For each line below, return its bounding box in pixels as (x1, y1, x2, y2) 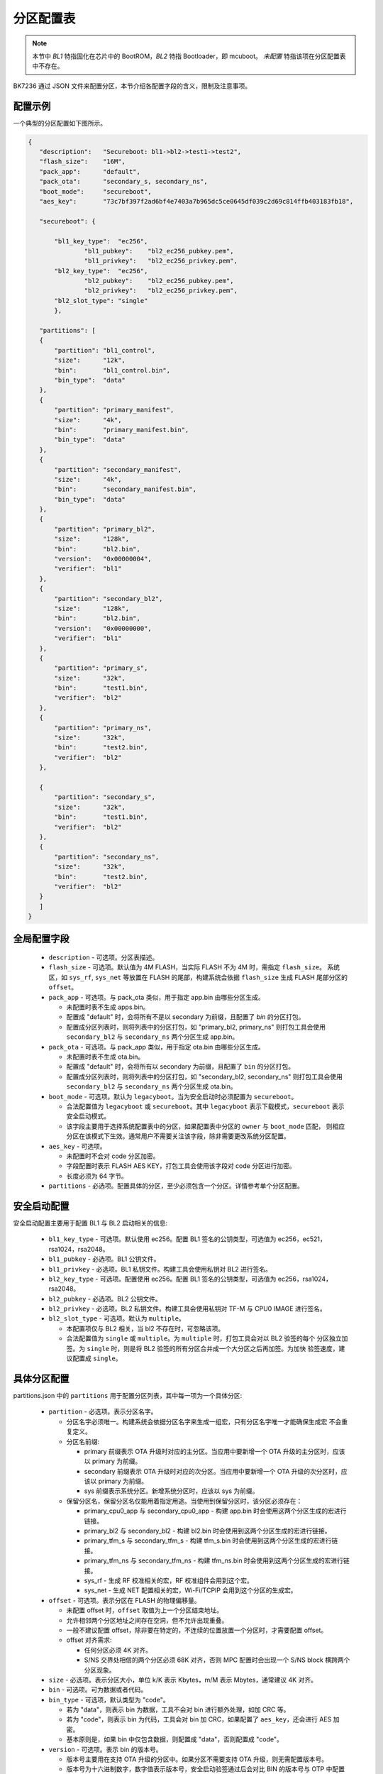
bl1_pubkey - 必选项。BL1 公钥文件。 (48, 1255, 160, 1263)
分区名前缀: (66, 1437, 100, 1445)
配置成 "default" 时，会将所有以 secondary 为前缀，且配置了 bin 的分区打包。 (66, 1062, 294, 1071)
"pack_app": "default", (39, 167, 141, 175)
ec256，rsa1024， (277, 1274, 333, 1283)
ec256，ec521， (277, 1235, 326, 1243)
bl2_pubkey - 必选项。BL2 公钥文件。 (48, 1294, 162, 1303)
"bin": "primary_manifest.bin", (54, 426, 189, 434)
